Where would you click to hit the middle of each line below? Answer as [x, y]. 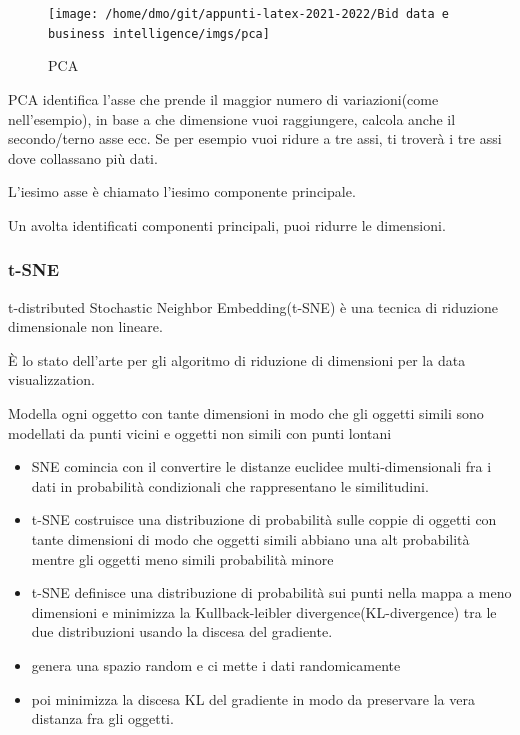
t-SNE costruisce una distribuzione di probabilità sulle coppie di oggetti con [264, 519]
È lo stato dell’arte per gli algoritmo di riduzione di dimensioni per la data [237, 359]
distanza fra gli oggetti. [102, 718]
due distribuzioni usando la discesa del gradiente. [182, 631]
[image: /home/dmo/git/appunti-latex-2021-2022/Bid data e [248, 14]
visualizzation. [51, 379]
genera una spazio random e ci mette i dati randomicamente [216, 665]
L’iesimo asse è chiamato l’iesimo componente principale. [182, 191]
